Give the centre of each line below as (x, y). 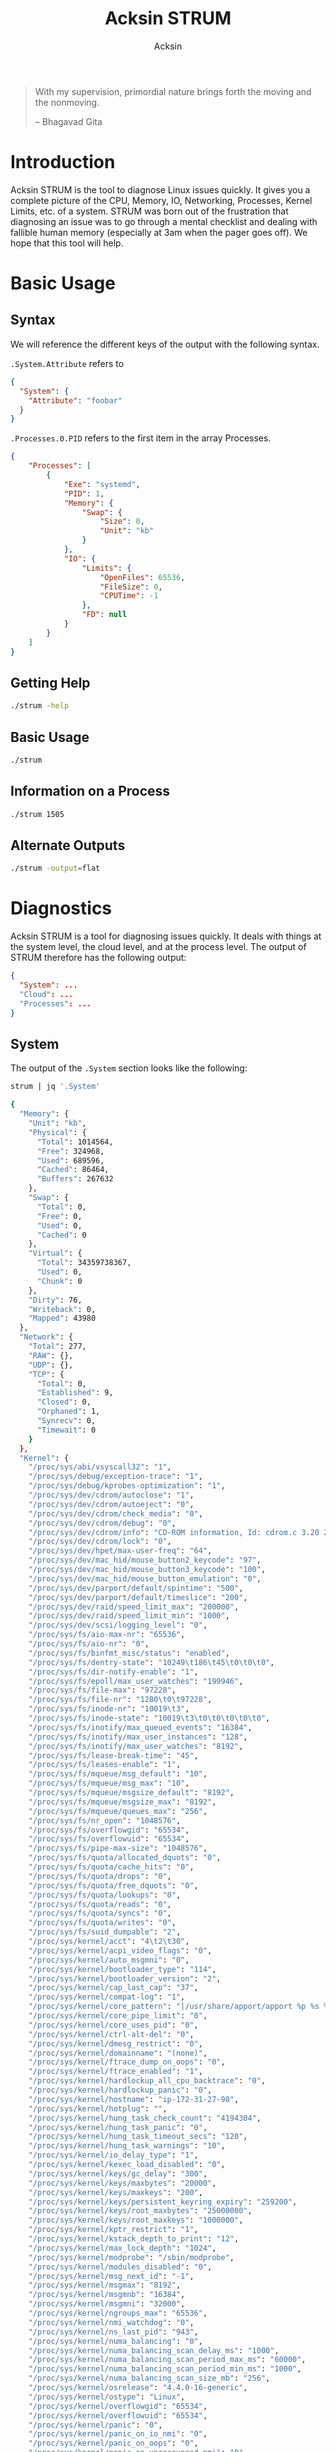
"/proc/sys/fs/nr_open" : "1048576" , (105, 1820)
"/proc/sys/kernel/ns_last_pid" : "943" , (113, 2332)
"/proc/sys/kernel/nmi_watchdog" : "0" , (111, 2322)
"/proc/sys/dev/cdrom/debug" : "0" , (102, 1523)
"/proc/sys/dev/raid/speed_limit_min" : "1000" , (129, 1616)
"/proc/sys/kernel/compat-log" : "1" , (107, 1997)
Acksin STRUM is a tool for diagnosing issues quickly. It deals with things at (166, 936)
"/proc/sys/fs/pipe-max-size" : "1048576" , (118, 1848)
